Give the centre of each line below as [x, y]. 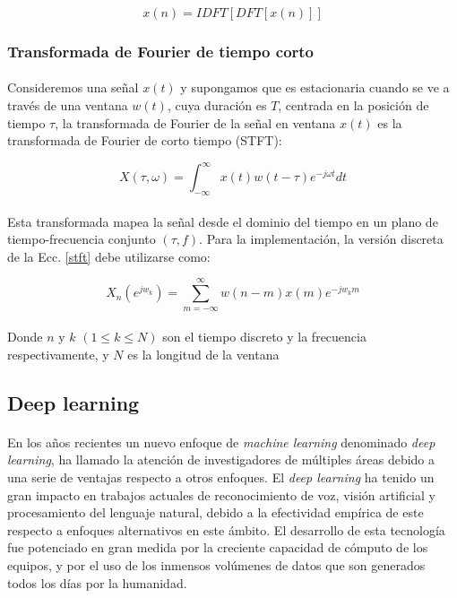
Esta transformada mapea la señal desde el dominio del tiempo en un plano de [223, 221]
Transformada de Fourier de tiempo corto [161, 51]
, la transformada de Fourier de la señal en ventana [195, 122]
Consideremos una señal [73, 87]
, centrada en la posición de [354, 105]
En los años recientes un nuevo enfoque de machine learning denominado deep [221, 442]
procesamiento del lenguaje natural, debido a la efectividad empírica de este [216, 512]
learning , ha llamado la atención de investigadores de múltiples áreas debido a [221, 459]
